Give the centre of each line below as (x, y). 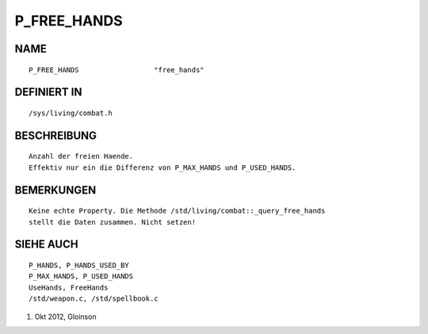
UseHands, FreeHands (69, 287)
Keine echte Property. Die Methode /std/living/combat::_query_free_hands (177, 211)
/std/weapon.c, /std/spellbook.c (94, 299)
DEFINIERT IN (48, 92)
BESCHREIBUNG (56, 135)
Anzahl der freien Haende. (81, 156)
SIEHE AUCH (46, 245)
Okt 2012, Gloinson (65, 317)
